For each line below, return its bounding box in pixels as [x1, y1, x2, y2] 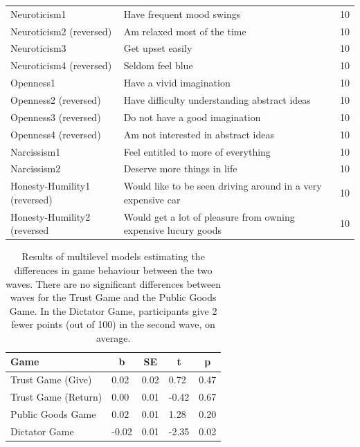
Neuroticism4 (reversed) [10, 58, 112, 73]
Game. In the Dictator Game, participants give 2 [9, 303, 217, 318]
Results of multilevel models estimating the [21, 249, 205, 264]
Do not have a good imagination [123, 109, 261, 124]
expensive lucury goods [123, 223, 222, 237]
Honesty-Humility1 [10, 179, 91, 193]
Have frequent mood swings [123, 6, 241, 21]
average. [96, 330, 131, 345]
